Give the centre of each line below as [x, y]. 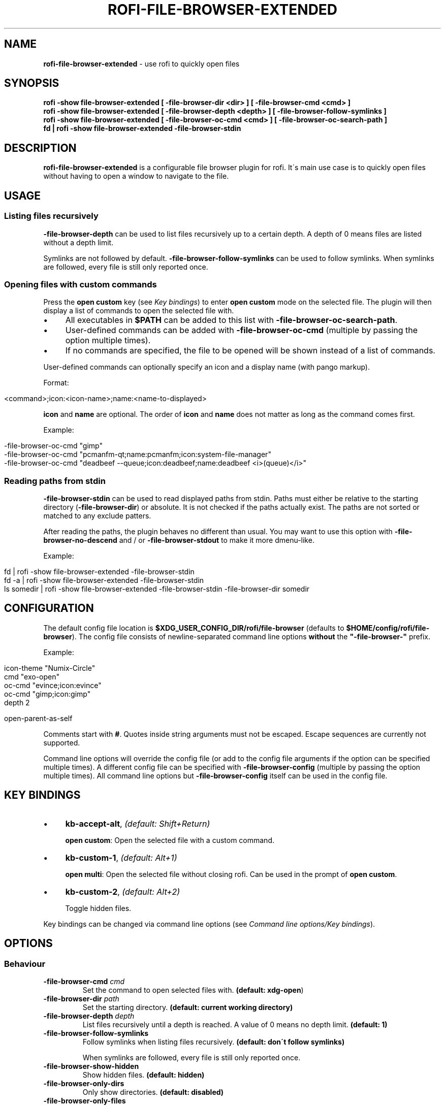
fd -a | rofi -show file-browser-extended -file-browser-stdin [104, 580]
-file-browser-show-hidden [91, 1066]
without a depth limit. [78, 242]
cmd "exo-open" [32, 676]
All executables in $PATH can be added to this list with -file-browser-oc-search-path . [231, 320]
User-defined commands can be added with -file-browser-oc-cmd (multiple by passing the [242, 330]
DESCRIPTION [40, 148]
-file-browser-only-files [85, 1100]
